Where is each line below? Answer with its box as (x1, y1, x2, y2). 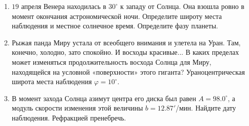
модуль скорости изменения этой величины (11, 103, 143, 113)
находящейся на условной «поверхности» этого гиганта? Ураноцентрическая (11, 66, 245, 77)
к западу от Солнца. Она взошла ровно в (120, 1, 245, 11)
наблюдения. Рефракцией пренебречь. (11, 112, 126, 123)
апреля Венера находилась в (21, 1, 106, 11)
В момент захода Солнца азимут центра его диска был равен (11, 93, 196, 103)
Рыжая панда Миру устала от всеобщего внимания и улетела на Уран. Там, (11, 37, 241, 47)
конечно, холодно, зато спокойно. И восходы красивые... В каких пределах (11, 47, 239, 57)
